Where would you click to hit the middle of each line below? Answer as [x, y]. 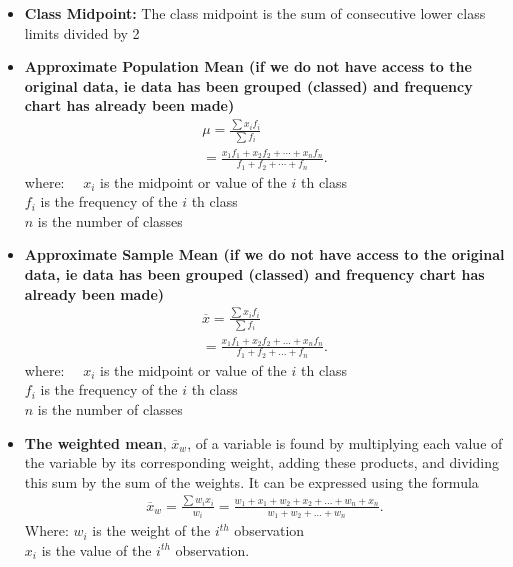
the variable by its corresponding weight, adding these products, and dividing [261, 462]
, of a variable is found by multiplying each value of [345, 442]
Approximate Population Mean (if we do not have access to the [248, 66]
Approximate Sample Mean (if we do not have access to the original [264, 254]
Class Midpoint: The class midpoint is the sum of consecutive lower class [255, 13]
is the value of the [96, 549]
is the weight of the [151, 530]
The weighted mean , [95, 442]
